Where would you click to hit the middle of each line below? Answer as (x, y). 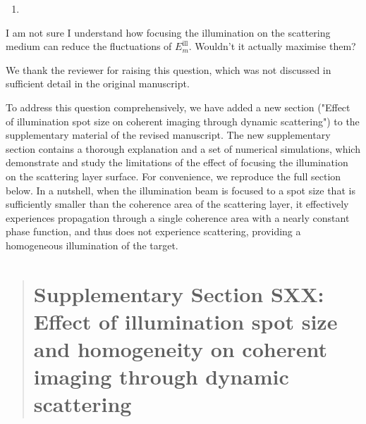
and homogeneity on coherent (180, 349)
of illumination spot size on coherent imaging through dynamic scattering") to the (183, 121)
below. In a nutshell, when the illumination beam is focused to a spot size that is (181, 190)
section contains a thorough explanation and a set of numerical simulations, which (183, 148)
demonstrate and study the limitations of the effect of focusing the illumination (177, 162)
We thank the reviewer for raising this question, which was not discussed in (169, 69)
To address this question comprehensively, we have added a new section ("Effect (178, 107)
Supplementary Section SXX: (179, 293)
